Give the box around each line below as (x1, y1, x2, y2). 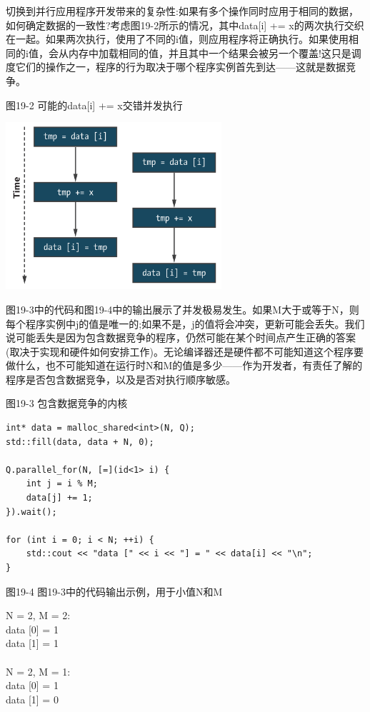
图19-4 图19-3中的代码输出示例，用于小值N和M (6, 583, 223, 598)
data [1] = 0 (6, 691, 59, 706)
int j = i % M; (26, 478, 98, 489)
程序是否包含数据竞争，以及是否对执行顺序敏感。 (6, 371, 236, 386)
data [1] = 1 (6, 636, 59, 651)
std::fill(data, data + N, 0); (6, 436, 154, 447)
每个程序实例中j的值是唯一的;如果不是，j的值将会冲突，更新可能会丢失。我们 (6, 316, 365, 331)
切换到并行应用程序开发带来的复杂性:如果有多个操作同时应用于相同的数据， (6, 4, 359, 18)
